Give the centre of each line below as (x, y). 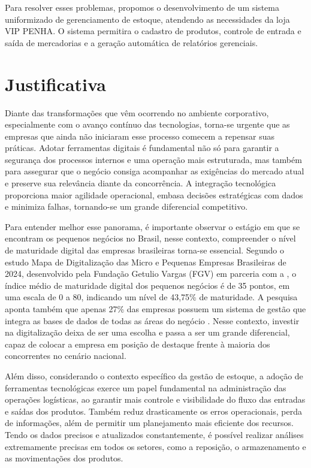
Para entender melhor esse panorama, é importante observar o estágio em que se (153, 226)
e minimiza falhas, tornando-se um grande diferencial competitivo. (126, 206)
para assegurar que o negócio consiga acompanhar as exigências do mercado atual (155, 171)
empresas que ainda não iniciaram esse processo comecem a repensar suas (140, 136)
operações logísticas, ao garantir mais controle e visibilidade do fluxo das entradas (155, 399)
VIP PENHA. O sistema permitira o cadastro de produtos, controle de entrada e (153, 31)
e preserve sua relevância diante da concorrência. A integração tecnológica (141, 183)
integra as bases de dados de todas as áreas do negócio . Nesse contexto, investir (152, 320)
